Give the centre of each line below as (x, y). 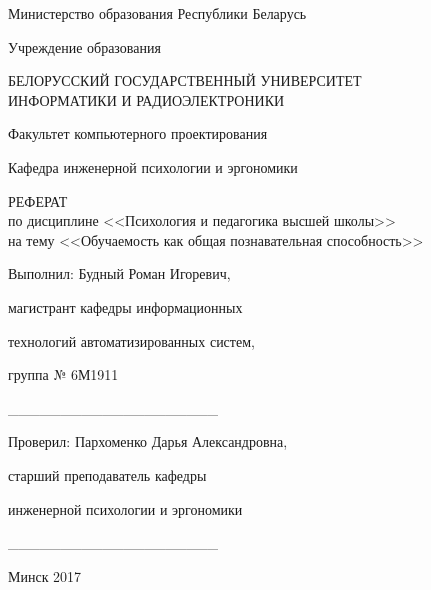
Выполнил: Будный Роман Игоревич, (119, 273)
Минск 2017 (45, 575)
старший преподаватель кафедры (107, 474)
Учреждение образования (84, 46)
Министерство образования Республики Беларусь (157, 13)
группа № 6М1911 (63, 374)
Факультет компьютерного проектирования (138, 133)
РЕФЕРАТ (38, 200)
